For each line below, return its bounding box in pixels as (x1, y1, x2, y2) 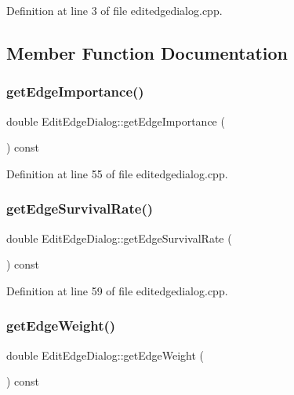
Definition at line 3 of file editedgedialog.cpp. (6, 2, 223, 18)
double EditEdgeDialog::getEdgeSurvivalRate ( (6, 229, 232, 246)
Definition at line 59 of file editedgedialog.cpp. (6, 282, 228, 298)
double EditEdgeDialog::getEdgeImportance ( (6, 112, 225, 129)
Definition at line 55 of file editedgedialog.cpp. (6, 165, 228, 181)
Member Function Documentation (6, 40, 289, 64)
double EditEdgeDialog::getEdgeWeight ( (6, 346, 205, 363)
